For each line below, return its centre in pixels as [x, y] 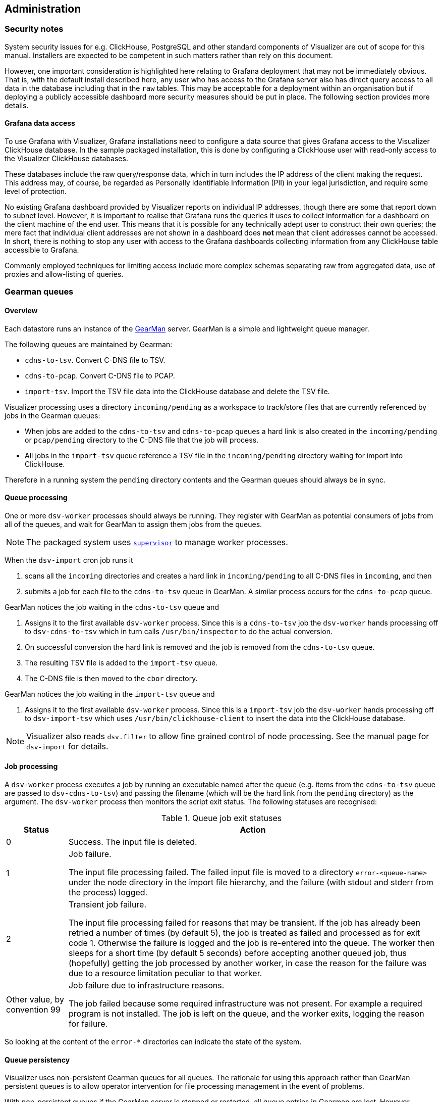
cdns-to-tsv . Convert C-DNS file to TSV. [95, 360]
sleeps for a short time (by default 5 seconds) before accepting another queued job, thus [237, 953]
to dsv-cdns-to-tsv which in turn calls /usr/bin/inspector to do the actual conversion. [179, 631]
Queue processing [36, 498]
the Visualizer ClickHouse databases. [66, 159]
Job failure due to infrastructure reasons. [146, 986]
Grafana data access [40, 123]
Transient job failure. [107, 905]
